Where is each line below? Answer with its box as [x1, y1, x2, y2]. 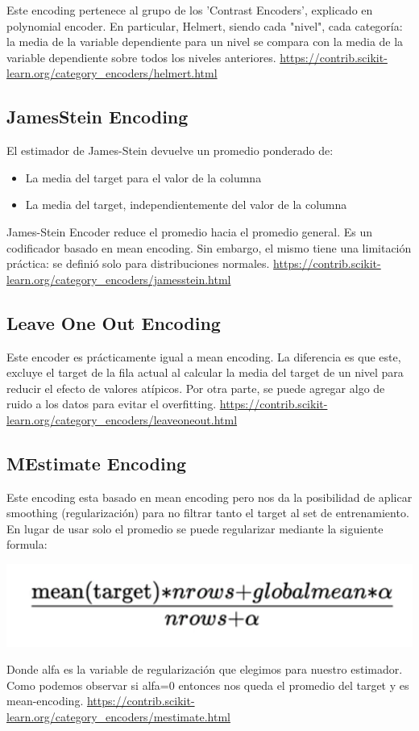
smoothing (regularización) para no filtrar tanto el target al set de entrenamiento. [6, 504, 409, 521]
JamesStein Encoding [6, 104, 189, 129]
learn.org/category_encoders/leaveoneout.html [6, 411, 238, 428]
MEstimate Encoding [6, 450, 187, 475]
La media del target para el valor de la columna [25, 169, 262, 186]
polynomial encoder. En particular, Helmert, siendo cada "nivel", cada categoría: [6, 17, 403, 34]
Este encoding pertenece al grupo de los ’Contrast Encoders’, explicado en [6, 2, 373, 18]
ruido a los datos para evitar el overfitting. [6, 395, 217, 412]
